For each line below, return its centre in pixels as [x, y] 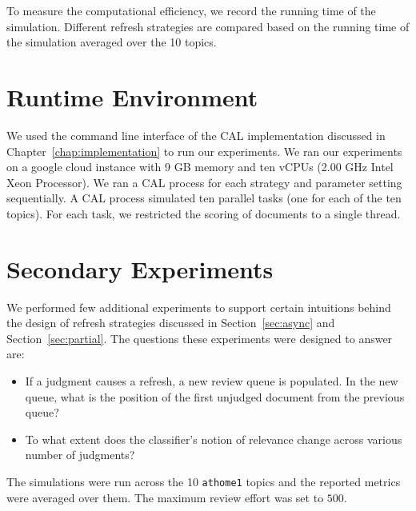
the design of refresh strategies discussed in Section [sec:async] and [171, 323]
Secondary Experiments [140, 268]
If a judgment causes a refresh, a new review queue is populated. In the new [212, 380]
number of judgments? [80, 455]
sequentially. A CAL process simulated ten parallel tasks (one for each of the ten [204, 198]
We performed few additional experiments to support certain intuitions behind [199, 307]
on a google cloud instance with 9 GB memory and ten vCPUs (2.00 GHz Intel [200, 167]
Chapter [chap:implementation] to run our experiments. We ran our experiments [204, 151]
